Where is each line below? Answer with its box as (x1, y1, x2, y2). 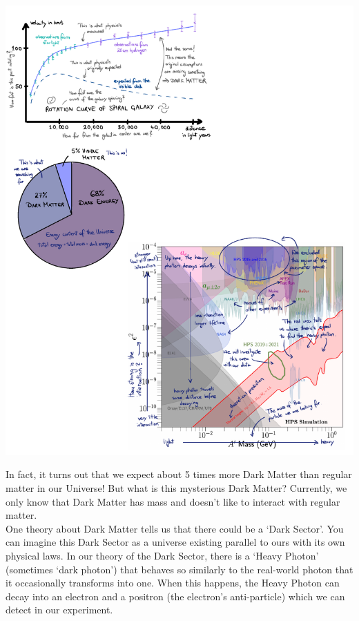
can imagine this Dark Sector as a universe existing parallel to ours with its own (6, 535, 345, 549)
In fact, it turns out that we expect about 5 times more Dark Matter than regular (6, 467, 352, 481)
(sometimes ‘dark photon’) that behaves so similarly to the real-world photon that (6, 562, 353, 576)
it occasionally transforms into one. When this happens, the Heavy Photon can (6, 575, 340, 590)
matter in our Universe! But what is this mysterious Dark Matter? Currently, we (6, 481, 347, 495)
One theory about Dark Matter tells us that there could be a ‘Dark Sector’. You (6, 521, 344, 535)
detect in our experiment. (6, 602, 113, 617)
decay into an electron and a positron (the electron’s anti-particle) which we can (6, 589, 345, 603)
